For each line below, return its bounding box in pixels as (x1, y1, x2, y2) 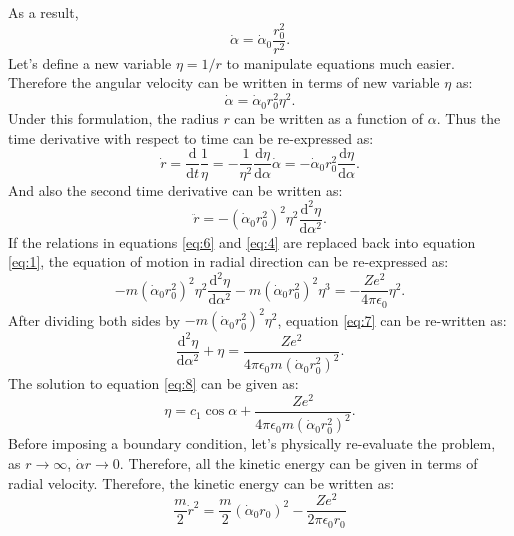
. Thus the (436, 108, 501, 129)
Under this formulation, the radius (8, 108, 219, 129)
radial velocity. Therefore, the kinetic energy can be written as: (8, 472, 395, 493)
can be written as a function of (234, 108, 424, 129)
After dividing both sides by (8, 309, 181, 330)
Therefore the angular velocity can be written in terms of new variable (8, 72, 440, 93)
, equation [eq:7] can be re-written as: (277, 309, 507, 330)
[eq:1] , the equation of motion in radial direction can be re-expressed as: (8, 251, 449, 272)
